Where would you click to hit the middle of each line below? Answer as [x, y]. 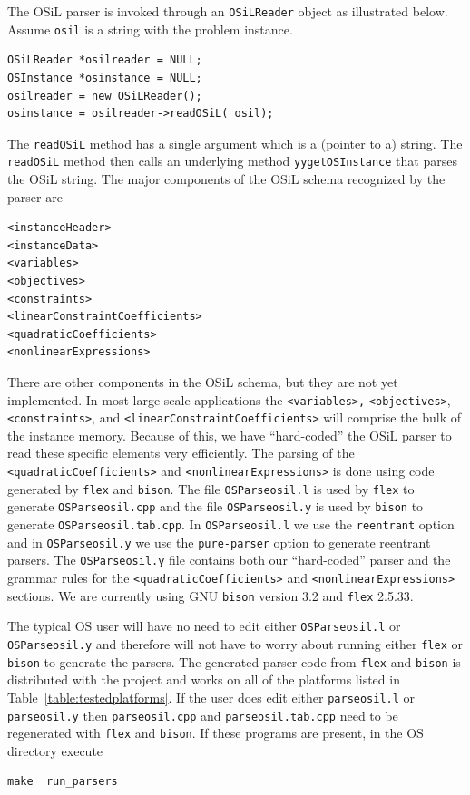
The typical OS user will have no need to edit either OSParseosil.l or [204, 626]
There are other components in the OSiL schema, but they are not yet [203, 381]
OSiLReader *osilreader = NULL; [105, 60]
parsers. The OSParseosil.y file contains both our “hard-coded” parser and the [229, 560]
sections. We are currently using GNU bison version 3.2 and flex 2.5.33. [211, 595]
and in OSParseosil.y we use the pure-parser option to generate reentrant [219, 542]
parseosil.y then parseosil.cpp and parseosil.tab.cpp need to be [203, 715]
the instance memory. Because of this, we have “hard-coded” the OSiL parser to [230, 435]
